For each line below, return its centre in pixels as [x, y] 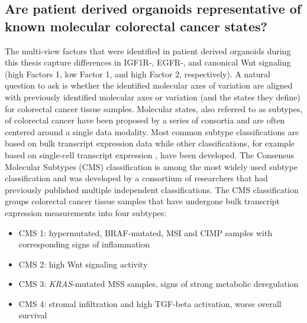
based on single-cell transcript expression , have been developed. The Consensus [150, 154]
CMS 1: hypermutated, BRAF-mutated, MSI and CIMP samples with [146, 232]
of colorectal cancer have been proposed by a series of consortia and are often [145, 120]
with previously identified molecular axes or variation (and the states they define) [153, 97]
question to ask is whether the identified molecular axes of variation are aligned [149, 85]
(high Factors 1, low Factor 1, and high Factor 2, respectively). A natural [138, 74]
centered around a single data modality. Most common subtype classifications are [152, 131]
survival [33, 315]
